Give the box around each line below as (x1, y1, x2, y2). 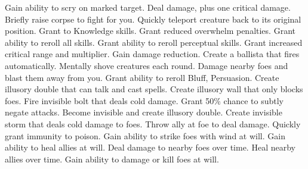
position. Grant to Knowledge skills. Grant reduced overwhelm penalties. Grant (5, 24, 295, 37)
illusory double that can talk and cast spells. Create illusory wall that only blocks (5, 83, 303, 95)
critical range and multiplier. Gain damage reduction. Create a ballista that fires (5, 48, 300, 60)
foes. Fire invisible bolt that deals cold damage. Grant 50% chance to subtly (5, 94, 284, 107)
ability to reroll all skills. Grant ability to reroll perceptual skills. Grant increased (5, 36, 303, 48)
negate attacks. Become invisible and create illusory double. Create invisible (5, 106, 282, 118)
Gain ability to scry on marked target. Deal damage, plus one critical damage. (5, 1, 291, 13)
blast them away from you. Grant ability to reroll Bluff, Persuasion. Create (5, 71, 279, 83)
